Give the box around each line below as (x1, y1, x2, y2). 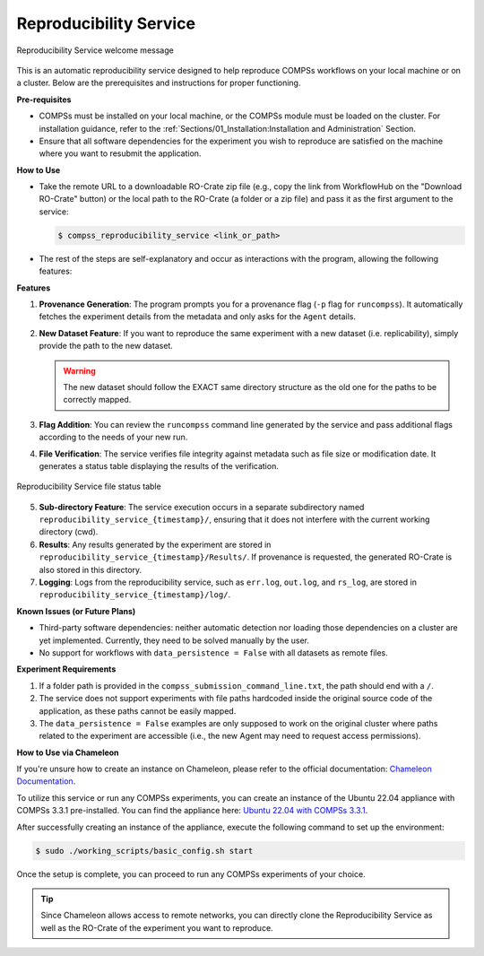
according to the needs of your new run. (39, 431, 188, 443)
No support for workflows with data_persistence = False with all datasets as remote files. (39, 647, 389, 658)
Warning (63, 365, 96, 376)
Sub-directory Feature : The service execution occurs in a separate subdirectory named (39, 501, 365, 512)
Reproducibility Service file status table (16, 481, 161, 492)
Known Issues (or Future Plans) (16, 605, 136, 616)
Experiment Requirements (16, 664, 117, 674)
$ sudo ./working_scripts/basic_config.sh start (35, 846, 254, 856)
